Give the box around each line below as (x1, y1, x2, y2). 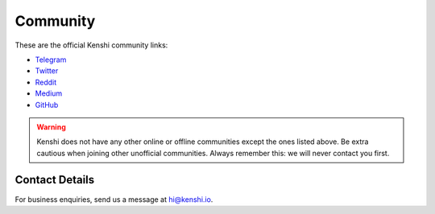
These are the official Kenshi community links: (14, 40, 168, 50)
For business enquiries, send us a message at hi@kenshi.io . (14, 194, 213, 204)
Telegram (35, 55, 67, 64)
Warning (36, 121, 66, 132)
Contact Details (14, 173, 95, 187)
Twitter (35, 66, 59, 76)
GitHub (35, 100, 59, 109)
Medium (35, 88, 63, 98)
